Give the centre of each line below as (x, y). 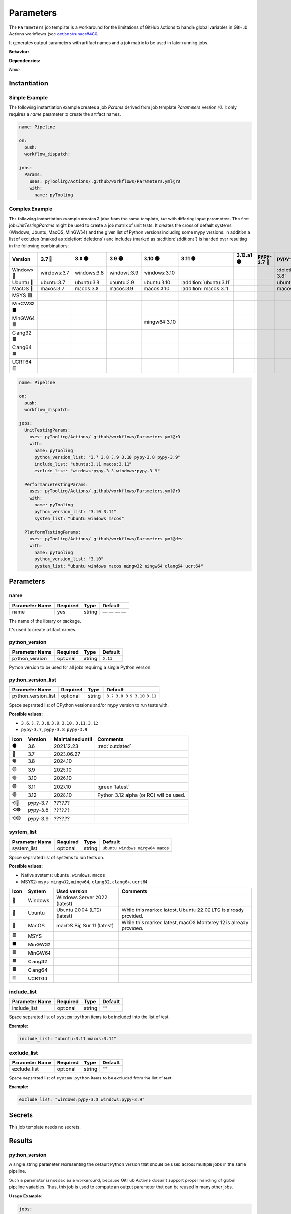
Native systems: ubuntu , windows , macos (63, 875)
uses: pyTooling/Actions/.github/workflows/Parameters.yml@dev (106, 539)
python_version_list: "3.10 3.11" (75, 512)
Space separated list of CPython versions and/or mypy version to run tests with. (89, 705)
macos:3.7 (52, 288)
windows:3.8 (89, 273)
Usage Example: (26, 1196)
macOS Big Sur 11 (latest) (85, 926)
